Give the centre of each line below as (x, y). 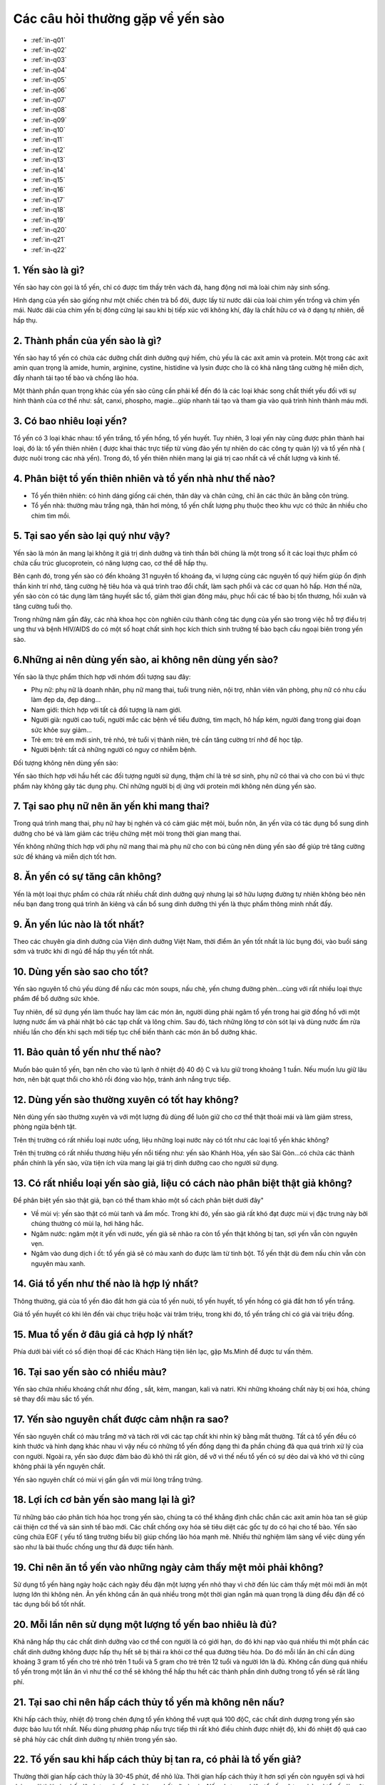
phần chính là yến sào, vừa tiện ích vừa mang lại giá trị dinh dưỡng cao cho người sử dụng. (146, 1163)
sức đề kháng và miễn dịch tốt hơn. (65, 856)
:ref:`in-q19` (48, 220)
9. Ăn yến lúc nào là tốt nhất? (79, 924)
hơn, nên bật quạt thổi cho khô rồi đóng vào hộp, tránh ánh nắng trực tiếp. (122, 1079)
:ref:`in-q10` (48, 130)
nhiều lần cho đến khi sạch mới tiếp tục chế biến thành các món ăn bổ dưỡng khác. (135, 1032)
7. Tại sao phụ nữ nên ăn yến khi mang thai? (112, 806)
